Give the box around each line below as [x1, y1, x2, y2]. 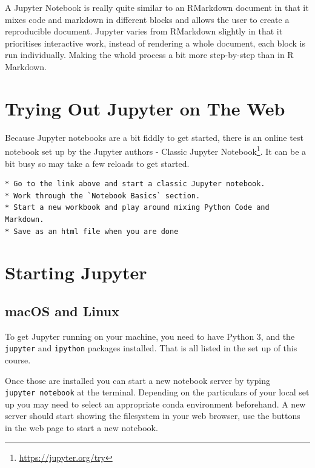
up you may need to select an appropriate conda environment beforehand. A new [5, 397, 306, 410]
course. [5, 353, 31, 366]
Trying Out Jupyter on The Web [5, 96, 285, 120]
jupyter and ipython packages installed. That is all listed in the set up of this [5, 342, 297, 354]
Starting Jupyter [5, 260, 147, 285]
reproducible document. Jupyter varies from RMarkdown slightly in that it [5, 25, 283, 37]
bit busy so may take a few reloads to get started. [5, 157, 190, 169]
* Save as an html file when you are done [5, 227, 179, 236]
